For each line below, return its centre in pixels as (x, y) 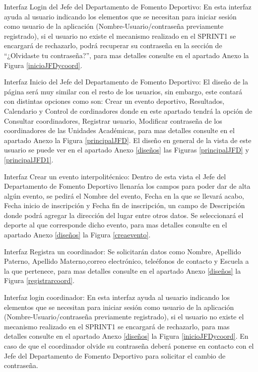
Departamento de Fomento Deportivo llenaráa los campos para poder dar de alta (127, 186)
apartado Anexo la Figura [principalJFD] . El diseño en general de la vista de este (128, 140)
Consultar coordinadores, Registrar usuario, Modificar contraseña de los (113, 120)
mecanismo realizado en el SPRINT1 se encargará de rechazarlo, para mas (117, 326)
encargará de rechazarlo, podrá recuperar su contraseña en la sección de (113, 45)
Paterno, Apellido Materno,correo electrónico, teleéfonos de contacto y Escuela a (127, 261)
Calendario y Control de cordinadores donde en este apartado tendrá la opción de (128, 111)
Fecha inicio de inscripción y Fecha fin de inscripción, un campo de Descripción (125, 205)
